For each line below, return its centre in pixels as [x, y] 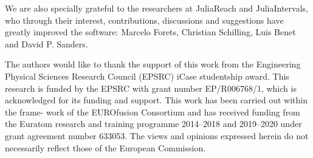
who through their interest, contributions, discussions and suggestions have [144, 20]
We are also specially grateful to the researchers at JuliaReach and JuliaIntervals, [156, 8]
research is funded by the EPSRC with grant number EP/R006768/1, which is [151, 88]
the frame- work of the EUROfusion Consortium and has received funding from [153, 112]
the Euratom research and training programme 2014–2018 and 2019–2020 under [153, 124]
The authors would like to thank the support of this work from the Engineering [153, 64]
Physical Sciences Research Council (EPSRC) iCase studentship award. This [147, 76]
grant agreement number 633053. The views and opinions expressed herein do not [157, 135]
